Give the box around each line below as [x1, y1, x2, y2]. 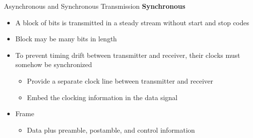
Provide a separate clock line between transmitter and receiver [27, 75, 214, 86]
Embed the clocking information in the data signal [27, 92, 178, 102]
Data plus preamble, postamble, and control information [27, 124, 195, 135]
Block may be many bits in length [15, 34, 117, 44]
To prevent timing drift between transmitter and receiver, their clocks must [15, 50, 240, 60]
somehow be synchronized [15, 59, 92, 69]
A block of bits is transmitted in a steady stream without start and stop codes [15, 17, 250, 27]
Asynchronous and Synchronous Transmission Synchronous [4, 1, 185, 11]
